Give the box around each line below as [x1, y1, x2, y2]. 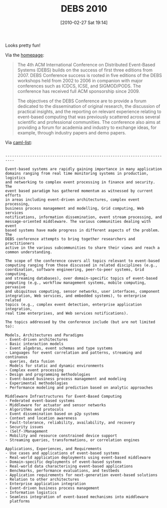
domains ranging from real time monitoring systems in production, [5, 171, 149, 176]
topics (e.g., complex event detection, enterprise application [5, 302, 142, 307]
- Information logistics [5, 490, 57, 495]
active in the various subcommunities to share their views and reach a [5, 245, 160, 250]
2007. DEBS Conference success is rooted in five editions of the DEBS [17, 72, 162, 78]
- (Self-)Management [5, 429, 48, 434]
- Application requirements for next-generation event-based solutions [5, 473, 157, 478]
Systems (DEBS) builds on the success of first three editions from [17, 67, 153, 73]
